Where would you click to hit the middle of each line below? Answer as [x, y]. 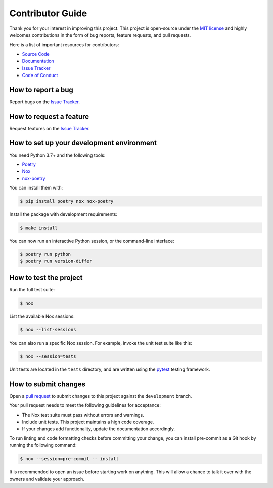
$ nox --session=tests [48, 356]
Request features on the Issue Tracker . [50, 128]
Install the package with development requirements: [63, 214]
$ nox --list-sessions [48, 330]
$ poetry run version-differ [56, 261]
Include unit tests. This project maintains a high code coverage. [88, 422]
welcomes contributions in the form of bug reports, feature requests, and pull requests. [100, 35]
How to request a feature [49, 116]
